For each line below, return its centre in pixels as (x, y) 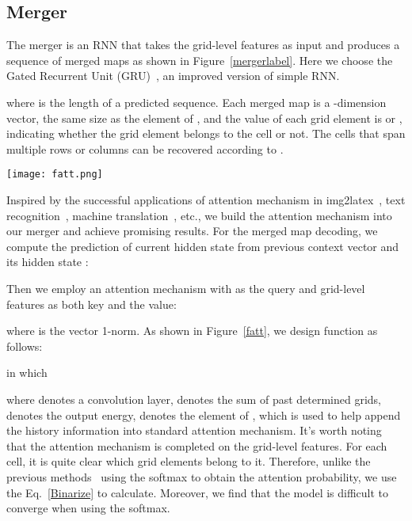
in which (27, 373)
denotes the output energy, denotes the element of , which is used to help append (204, 415)
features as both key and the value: (92, 304)
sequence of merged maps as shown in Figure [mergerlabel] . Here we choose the (200, 60)
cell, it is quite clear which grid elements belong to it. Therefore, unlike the (189, 461)
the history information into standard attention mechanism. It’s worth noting (194, 430)
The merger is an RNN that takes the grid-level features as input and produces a (203, 45)
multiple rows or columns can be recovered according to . (145, 148)
